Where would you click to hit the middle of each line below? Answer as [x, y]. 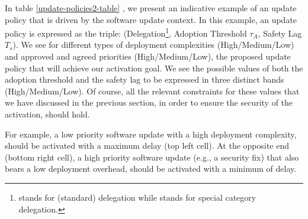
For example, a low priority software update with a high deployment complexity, [151, 134]
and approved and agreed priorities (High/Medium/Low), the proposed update [148, 56]
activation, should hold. [47, 114]
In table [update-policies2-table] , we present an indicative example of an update [151, 8]
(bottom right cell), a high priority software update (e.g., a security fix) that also [152, 157]
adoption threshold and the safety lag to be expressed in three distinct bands [145, 79]
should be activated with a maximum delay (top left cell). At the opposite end [147, 146]
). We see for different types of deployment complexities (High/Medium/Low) [153, 45]
